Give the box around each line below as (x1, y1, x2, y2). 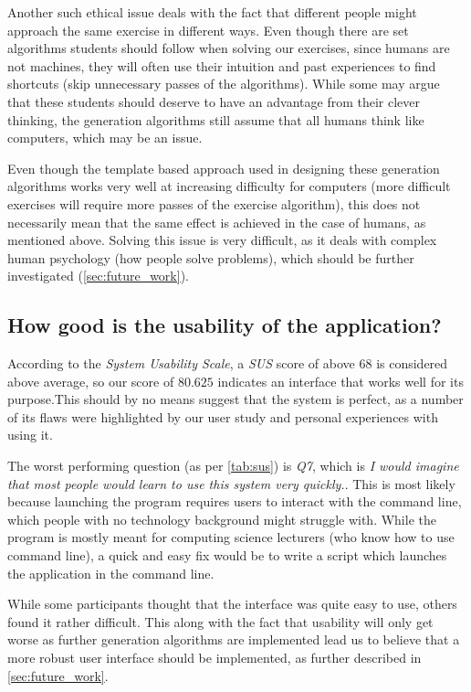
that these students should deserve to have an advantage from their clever (7, 91, 421, 111)
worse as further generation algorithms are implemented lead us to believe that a (7, 630, 460, 649)
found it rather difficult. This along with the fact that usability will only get (7, 612, 434, 631)
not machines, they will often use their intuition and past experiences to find (7, 56, 436, 75)
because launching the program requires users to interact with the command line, (7, 492, 462, 511)
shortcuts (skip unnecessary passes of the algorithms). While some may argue (7, 74, 440, 93)
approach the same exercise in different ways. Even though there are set (7, 20, 409, 39)
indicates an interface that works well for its (217, 371, 464, 390)
